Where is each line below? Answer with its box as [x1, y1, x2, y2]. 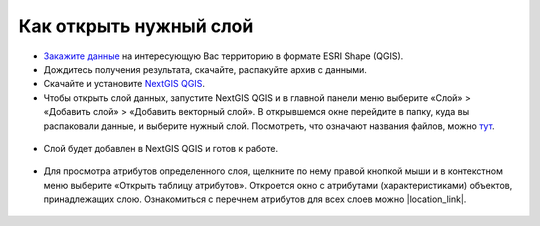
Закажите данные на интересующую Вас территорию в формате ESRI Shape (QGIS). [43, 50, 404, 62]
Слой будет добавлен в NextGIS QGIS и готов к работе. [43, 142, 279, 154]
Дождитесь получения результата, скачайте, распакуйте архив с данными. [43, 63, 367, 75]
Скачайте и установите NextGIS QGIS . [43, 78, 205, 90]
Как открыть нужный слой [18, 15, 254, 37]
